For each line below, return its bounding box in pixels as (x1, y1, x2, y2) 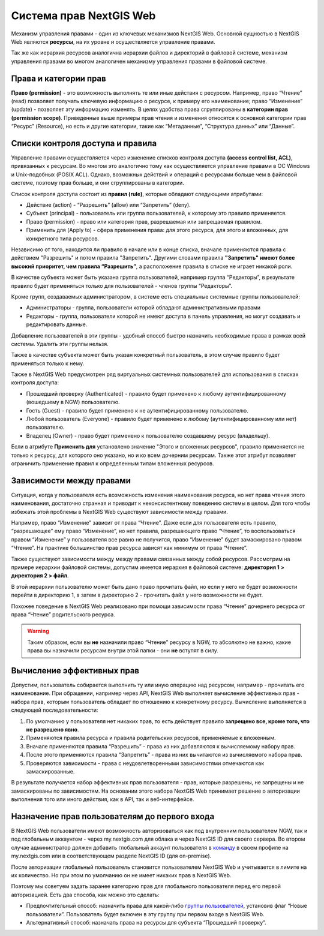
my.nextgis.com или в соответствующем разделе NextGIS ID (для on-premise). (11, 852, 212, 860)
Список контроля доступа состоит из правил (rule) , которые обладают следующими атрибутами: (11, 190, 263, 197)
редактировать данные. (26, 321, 88, 328)
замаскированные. (26, 768, 75, 775)
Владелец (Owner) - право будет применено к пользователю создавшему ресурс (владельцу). (26, 432, 270, 439)
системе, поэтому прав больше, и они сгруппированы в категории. (11, 179, 184, 186)
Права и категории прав (11, 73, 106, 83)
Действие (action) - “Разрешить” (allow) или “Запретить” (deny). (26, 201, 191, 209)
